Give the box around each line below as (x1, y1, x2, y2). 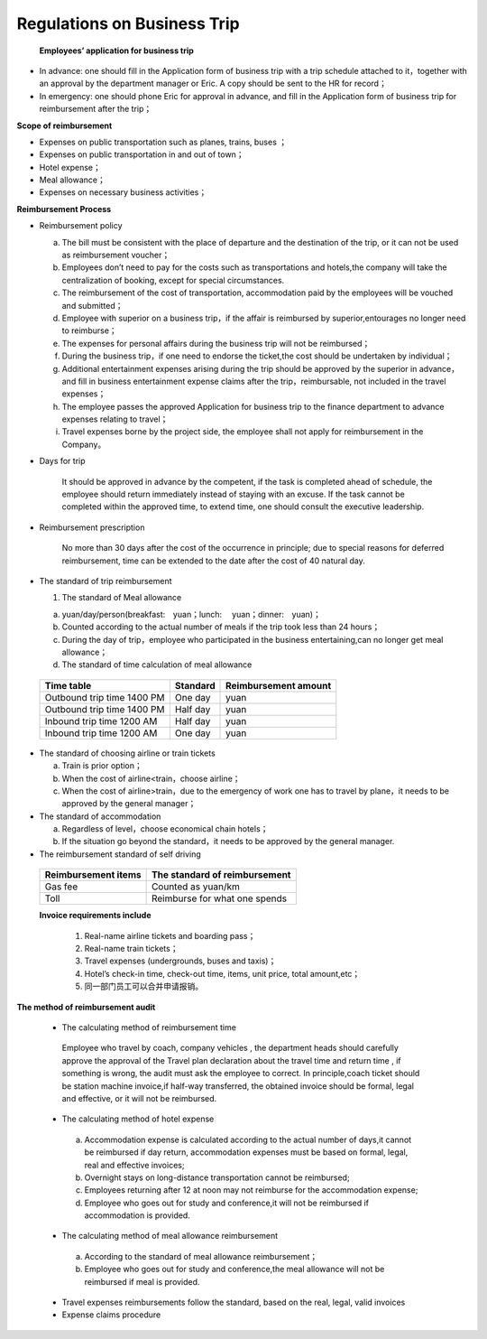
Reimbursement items (44, 869, 142, 881)
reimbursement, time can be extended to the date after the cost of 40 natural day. (61, 555, 365, 566)
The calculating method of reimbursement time (61, 1021, 236, 1033)
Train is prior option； (61, 760, 143, 771)
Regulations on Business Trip (16, 14, 240, 33)
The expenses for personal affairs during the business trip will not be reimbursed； (61, 338, 371, 349)
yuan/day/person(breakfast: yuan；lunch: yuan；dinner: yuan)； (61, 609, 322, 619)
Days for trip (39, 456, 86, 467)
